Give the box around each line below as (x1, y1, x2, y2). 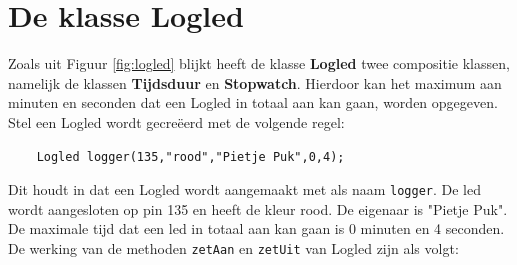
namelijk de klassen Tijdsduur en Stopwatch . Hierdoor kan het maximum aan (8, 72, 502, 93)
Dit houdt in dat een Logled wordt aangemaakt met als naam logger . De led (8, 179, 481, 200)
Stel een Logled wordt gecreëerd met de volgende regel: (8, 111, 345, 132)
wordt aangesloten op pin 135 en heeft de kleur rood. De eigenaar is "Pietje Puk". (8, 198, 508, 219)
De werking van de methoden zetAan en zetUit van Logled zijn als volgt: (8, 237, 459, 258)
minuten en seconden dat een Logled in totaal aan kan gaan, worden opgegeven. (8, 92, 498, 113)
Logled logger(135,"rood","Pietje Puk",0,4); (36, 149, 345, 164)
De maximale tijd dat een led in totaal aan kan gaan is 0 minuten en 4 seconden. (8, 218, 505, 239)
